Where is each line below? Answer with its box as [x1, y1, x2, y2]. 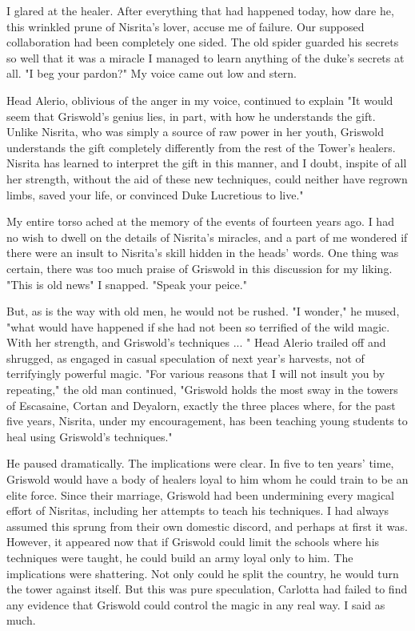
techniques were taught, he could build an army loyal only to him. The [6, 549, 353, 565]
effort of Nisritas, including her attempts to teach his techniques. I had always [6, 502, 389, 519]
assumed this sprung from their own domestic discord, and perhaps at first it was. [6, 517, 408, 534]
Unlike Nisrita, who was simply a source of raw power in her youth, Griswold [6, 123, 385, 140]
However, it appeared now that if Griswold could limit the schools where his [6, 533, 380, 550]
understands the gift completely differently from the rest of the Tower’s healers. [6, 139, 396, 155]
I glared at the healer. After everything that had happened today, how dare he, [6, 2, 394, 18]
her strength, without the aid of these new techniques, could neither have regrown [6, 170, 408, 187]
